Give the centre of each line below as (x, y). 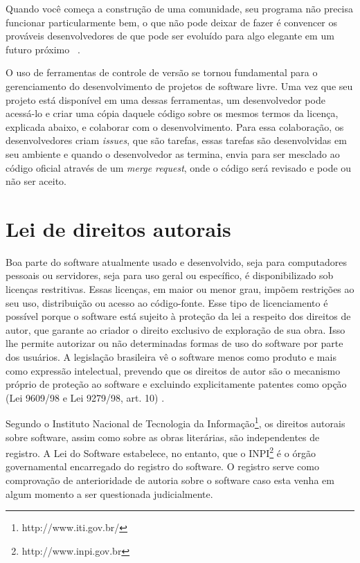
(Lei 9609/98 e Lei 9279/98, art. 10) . (85, 397)
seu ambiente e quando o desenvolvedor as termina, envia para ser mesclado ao (173, 153)
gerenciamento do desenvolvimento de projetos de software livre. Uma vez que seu (179, 86)
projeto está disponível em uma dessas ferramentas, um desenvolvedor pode (165, 99)
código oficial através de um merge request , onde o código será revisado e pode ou (179, 167)
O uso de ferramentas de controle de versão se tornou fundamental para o (162, 72)
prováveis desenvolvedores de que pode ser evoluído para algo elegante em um (170, 36)
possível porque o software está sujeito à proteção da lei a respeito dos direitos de (178, 316)
